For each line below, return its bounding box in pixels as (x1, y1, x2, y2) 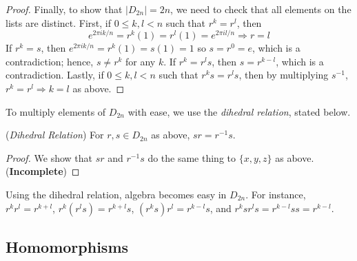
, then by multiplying (238, 67, 329, 82)
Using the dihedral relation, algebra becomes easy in (6, 187, 227, 202)
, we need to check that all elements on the (170, 2, 351, 16)
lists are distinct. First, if (6, 15, 112, 30)
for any (125, 54, 156, 68)
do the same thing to (147, 150, 236, 165)
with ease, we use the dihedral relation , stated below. (127, 104, 351, 118)
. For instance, (245, 187, 306, 202)
